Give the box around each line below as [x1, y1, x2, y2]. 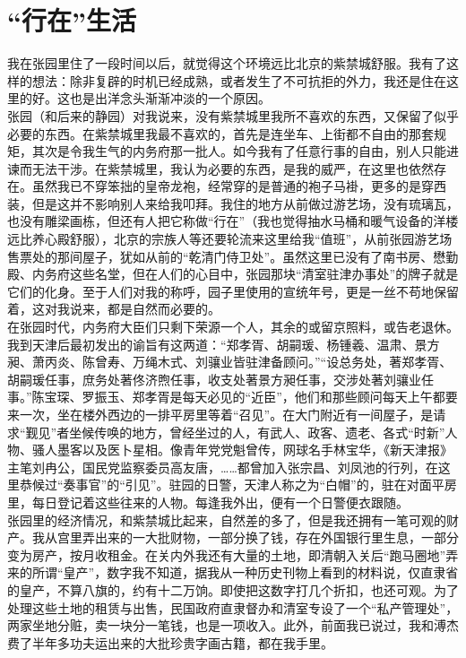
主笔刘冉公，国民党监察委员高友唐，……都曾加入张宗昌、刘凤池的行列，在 [7, 457, 438, 476]
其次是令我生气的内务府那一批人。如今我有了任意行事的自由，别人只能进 [31, 142, 459, 160]
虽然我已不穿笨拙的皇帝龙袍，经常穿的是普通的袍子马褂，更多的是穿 [31, 177, 434, 195]
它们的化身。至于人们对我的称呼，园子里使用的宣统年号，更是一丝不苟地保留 [7, 281, 459, 300]
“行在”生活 [7, 2, 136, 39]
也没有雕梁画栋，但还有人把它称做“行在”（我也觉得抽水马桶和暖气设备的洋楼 [7, 212, 459, 230]
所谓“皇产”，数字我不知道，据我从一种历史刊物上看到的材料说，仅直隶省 [31, 563, 459, 582]
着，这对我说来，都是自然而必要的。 [7, 299, 220, 318]
